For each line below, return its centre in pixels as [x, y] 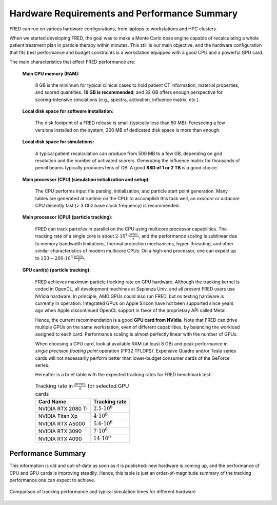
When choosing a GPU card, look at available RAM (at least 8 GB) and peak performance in [131, 343]
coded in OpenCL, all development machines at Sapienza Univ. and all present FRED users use [135, 289]
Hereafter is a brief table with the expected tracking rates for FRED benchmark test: [123, 375]
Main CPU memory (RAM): [51, 73]
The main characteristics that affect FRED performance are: [72, 62]
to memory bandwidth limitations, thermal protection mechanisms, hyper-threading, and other [134, 243]
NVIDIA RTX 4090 [60, 439]
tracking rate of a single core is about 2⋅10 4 [82, 236]
